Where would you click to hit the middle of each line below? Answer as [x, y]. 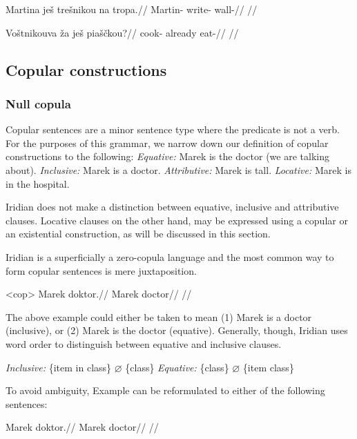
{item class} [268, 367]
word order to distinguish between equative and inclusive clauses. [144, 343]
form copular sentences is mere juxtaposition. [101, 270]
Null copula [38, 103]
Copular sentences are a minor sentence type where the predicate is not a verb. [173, 129]
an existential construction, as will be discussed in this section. [138, 234]
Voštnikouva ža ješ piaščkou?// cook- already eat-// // [122, 32]
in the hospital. [38, 183]
